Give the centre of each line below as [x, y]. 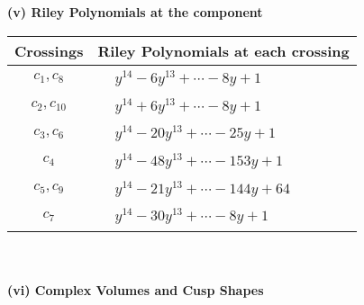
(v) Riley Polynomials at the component [135, 12]
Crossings [49, 50]
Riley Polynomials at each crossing [223, 50]
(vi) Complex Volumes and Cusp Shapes [136, 289]
